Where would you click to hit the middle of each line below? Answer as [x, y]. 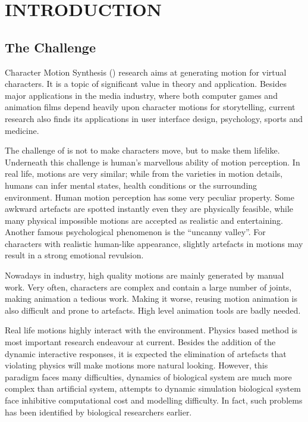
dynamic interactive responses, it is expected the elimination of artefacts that [146, 353]
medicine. [22, 130]
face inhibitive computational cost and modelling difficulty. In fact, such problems [154, 400]
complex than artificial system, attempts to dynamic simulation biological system [153, 388]
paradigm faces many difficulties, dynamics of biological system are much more [148, 376]
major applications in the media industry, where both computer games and [141, 95]
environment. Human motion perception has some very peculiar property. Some [150, 197]
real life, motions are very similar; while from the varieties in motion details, [144, 174]
